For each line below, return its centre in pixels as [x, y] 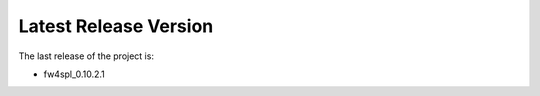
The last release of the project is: [86, 56]
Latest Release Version [116, 26]
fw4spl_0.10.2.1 [74, 74]
